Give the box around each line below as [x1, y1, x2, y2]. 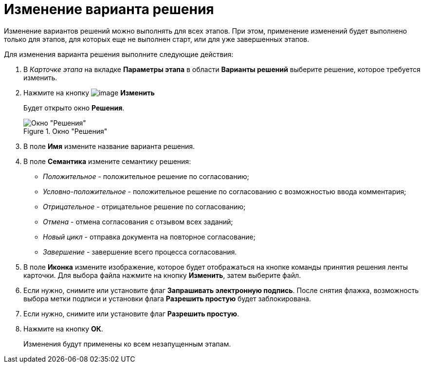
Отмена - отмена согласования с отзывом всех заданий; [43, 217, 233, 226]
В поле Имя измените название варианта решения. [23, 142, 195, 150]
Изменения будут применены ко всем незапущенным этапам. [23, 339, 231, 348]
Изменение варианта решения [4, 1, 214, 18]
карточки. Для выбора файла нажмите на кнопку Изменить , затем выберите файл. [23, 271, 301, 279]
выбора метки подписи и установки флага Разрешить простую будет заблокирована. [23, 294, 311, 303]
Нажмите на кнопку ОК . [23, 324, 103, 333]
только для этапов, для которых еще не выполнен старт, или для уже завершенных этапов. [4, 35, 309, 43]
